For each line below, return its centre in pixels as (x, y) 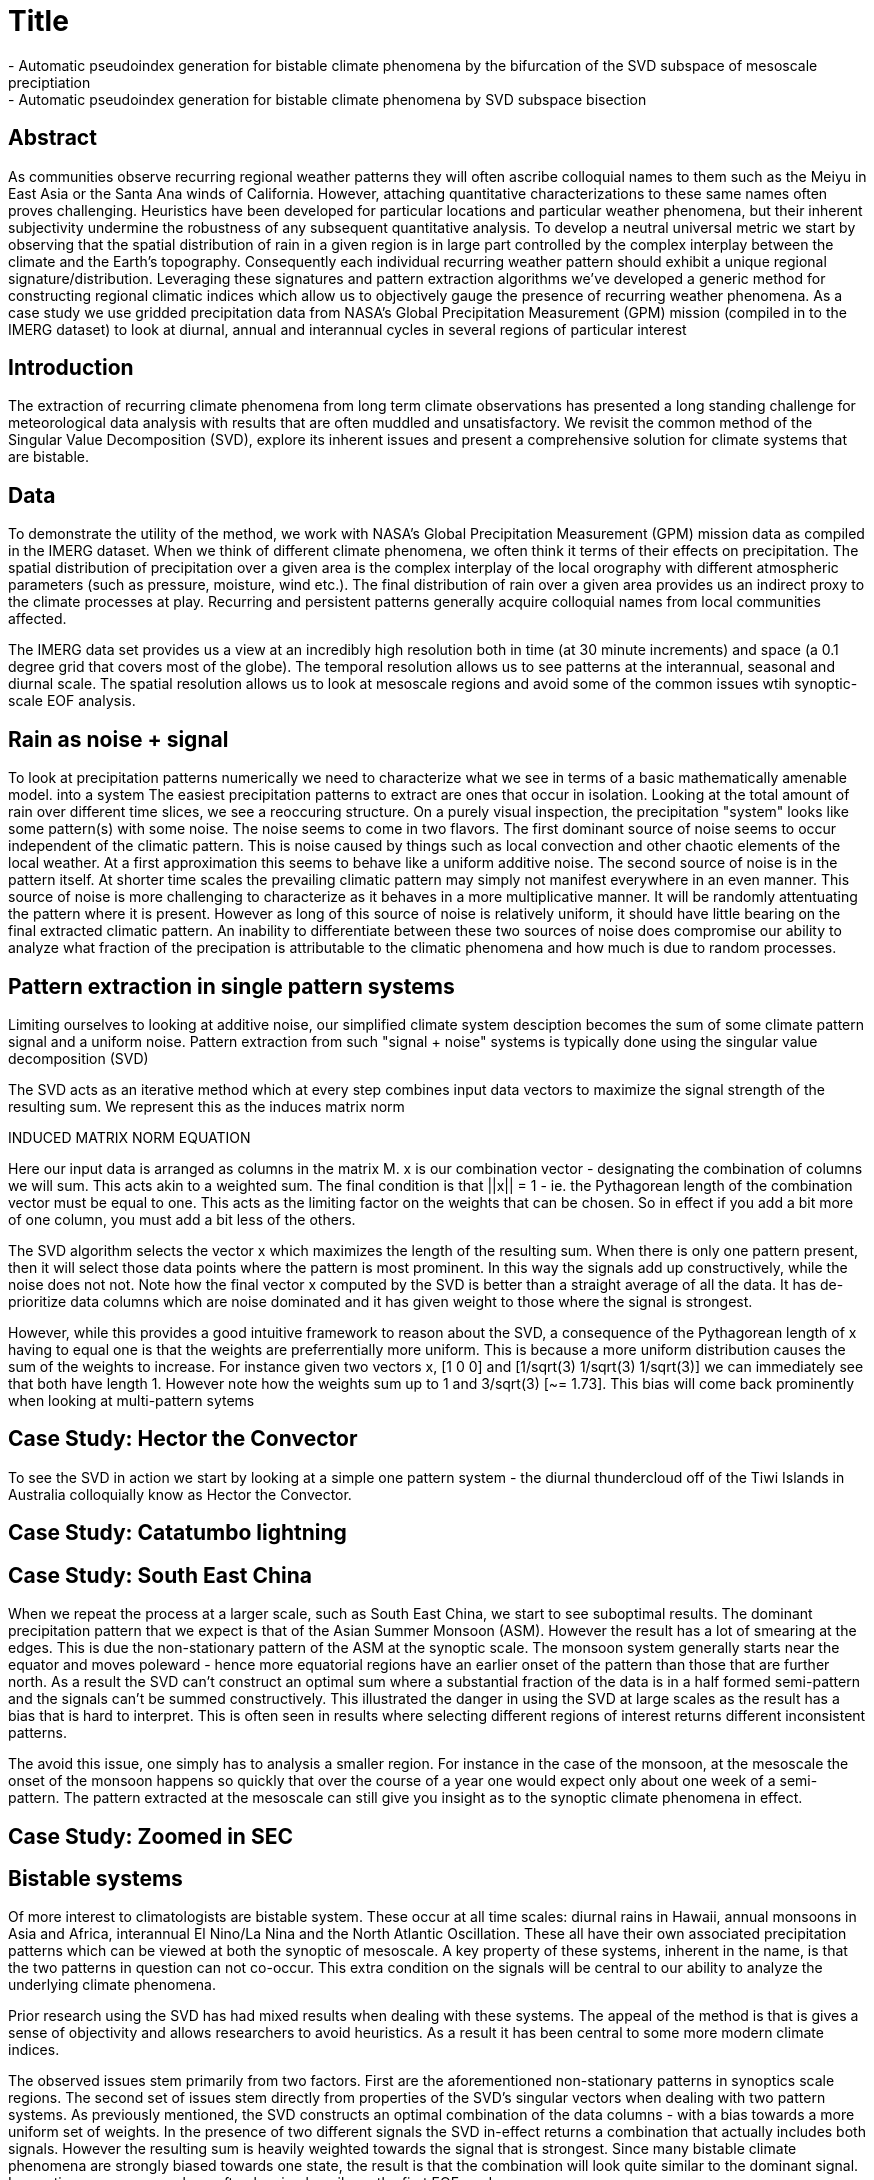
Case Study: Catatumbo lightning (177, 1533)
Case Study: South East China (160, 1575)
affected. (37, 619)
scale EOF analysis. (72, 701)
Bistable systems (95, 1878)
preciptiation (49, 82)
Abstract (52, 138)
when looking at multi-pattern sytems (131, 1400)
